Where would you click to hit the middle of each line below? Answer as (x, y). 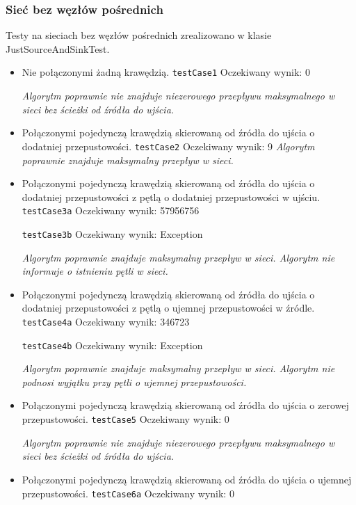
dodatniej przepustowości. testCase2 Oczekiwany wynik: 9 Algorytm (168, 146)
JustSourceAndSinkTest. (58, 48)
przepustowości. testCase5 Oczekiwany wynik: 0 (126, 419)
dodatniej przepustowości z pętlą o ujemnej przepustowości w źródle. (168, 308)
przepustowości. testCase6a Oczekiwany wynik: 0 (128, 493)
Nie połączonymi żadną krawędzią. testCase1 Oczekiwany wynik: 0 (166, 72)
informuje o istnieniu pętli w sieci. (95, 271)
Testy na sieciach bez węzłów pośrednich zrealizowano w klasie (139, 35)
